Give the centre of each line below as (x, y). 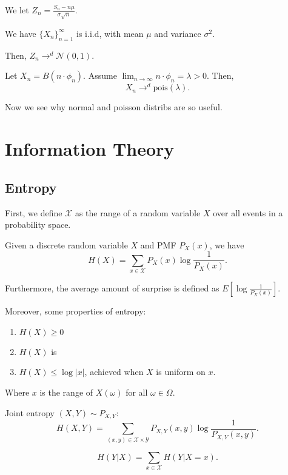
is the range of (66, 392)
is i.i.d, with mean (110, 33)
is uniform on (181, 372)
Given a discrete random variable (66, 244)
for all (137, 392)
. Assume (100, 75)
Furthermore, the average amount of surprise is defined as (112, 288)
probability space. (38, 224)
